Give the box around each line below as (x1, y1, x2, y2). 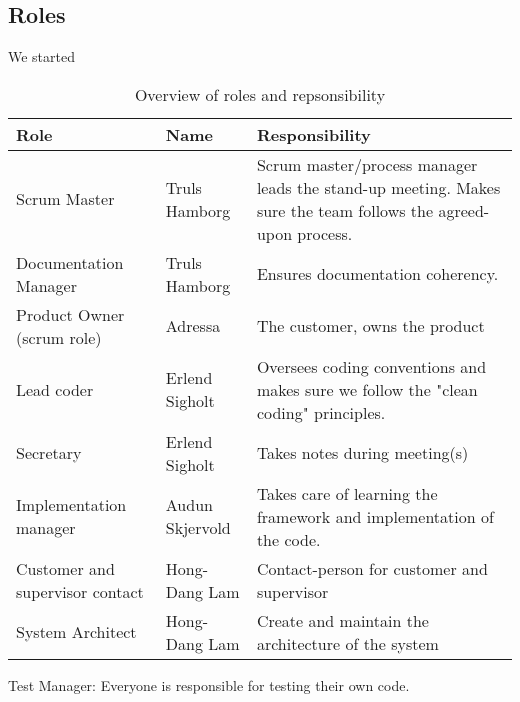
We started (8, 46, 76, 67)
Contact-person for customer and (256, 556, 488, 580)
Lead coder (16, 377, 94, 401)
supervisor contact (16, 579, 144, 603)
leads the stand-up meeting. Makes (256, 175, 501, 199)
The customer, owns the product (256, 314, 485, 338)
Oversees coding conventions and (256, 354, 487, 378)
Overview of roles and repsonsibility (134, 82, 386, 106)
